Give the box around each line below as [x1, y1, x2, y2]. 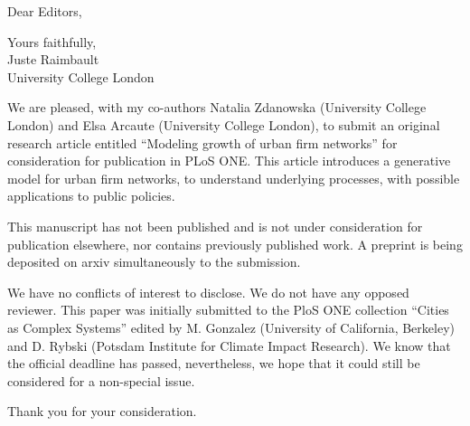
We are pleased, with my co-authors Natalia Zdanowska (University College [7, 98, 427, 117]
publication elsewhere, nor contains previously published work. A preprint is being [7, 234, 463, 253]
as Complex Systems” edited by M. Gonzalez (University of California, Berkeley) [7, 317, 455, 336]
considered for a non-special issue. [7, 371, 195, 390]
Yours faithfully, [7, 32, 97, 51]
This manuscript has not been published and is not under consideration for [7, 216, 423, 235]
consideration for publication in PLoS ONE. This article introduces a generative [7, 151, 451, 170]
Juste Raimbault [7, 50, 99, 69]
